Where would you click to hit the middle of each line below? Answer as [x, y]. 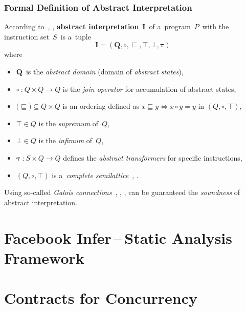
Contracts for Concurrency [101, 298]
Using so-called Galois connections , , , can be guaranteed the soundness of [122, 192]
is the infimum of [65, 140]
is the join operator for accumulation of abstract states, [149, 89]
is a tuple [76, 36]
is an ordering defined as [101, 106]
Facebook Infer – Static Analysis [118, 237]
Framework [44, 257]
